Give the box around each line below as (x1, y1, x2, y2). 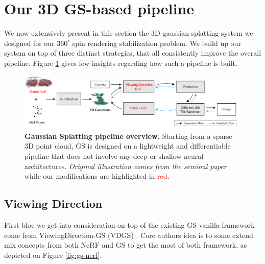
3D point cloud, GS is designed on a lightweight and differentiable (25, 140, 231, 151)
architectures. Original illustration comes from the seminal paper (25, 160, 227, 171)
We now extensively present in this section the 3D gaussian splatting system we (4, 28, 253, 38)
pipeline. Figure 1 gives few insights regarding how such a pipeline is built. (4, 57, 237, 68)
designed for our (4, 37, 55, 48)
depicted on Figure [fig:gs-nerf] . (4, 249, 102, 260)
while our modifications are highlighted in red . (25, 171, 170, 181)
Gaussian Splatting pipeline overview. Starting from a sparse (25, 130, 232, 141)
